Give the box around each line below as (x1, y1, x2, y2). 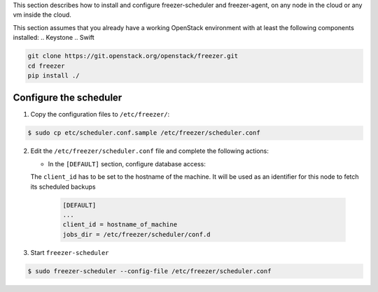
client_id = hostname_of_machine (62, 221, 178, 228)
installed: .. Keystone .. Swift (13, 34, 94, 42)
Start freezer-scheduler (30, 248, 109, 256)
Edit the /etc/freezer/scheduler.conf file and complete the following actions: (30, 147, 269, 155)
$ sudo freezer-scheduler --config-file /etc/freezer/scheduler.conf (27, 267, 272, 275)
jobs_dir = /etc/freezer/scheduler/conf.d (62, 231, 211, 238)
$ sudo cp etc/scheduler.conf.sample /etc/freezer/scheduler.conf (27, 129, 260, 137)
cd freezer (27, 61, 65, 70)
